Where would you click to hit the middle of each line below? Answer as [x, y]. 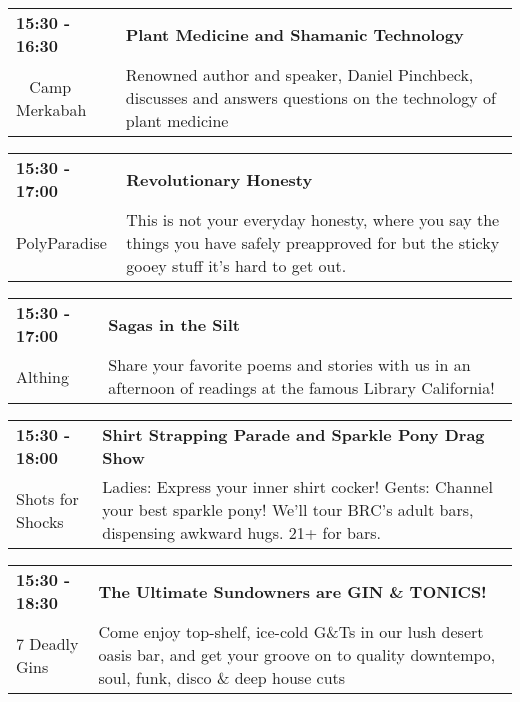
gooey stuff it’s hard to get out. [236, 265]
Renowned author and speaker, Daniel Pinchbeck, [299, 74]
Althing [42, 376]
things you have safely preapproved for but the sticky [313, 242]
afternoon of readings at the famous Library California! [301, 387]
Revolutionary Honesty [219, 179]
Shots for [47, 498]
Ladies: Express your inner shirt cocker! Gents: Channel [297, 486]
